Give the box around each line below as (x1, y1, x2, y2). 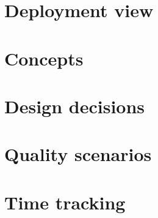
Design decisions (4, 93, 145, 118)
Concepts (4, 45, 84, 70)
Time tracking (4, 189, 126, 214)
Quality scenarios (4, 141, 152, 167)
